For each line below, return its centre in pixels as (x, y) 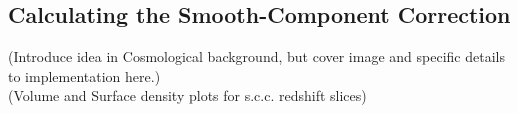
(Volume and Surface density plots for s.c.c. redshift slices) (187, 95)
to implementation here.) (84, 75)
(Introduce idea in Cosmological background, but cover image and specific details (256, 56)
